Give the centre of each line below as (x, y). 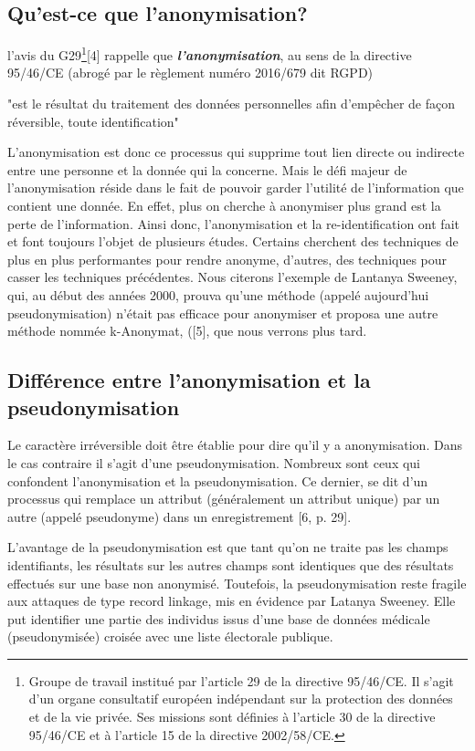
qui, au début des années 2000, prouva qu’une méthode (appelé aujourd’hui (218, 294)
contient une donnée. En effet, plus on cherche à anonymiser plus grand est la (224, 206)
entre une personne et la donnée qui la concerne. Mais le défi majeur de (207, 169)
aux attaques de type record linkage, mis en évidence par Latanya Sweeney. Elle (232, 601)
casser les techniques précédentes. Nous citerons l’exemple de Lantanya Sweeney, (232, 277)
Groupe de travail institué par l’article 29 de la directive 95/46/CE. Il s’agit (241, 680)
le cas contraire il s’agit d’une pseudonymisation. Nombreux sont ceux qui (214, 462)
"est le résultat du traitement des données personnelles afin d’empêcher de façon (231, 104)
